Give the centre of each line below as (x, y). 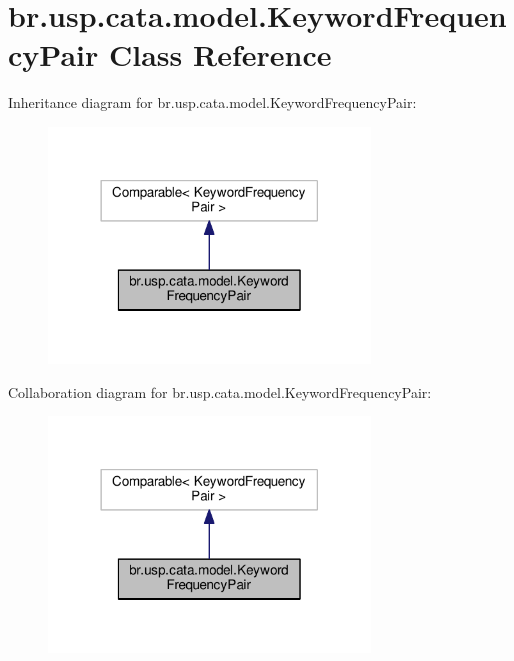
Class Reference (220, 54)
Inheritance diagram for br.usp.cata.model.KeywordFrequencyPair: (212, 102)
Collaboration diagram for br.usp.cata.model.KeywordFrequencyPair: (220, 391)
